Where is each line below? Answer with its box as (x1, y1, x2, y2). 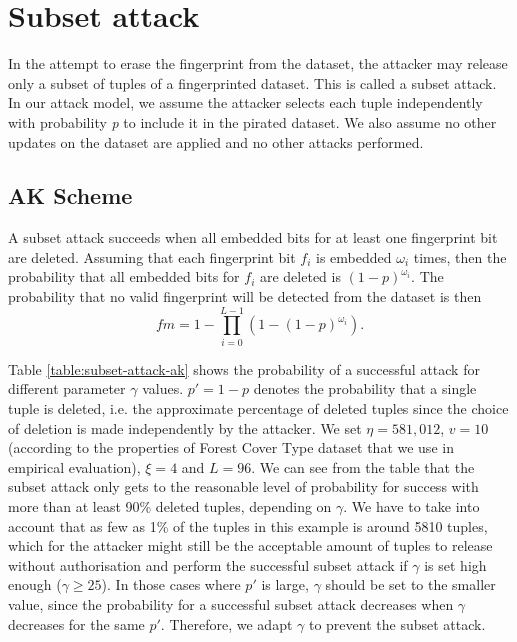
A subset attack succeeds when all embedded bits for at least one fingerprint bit (8, 227, 498, 248)
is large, (261, 574, 309, 595)
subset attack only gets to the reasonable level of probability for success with (8, 476, 479, 497)
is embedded (316, 246, 392, 267)
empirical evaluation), (8, 456, 141, 477)
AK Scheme (8, 180, 133, 211)
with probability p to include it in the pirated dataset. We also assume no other (8, 111, 497, 132)
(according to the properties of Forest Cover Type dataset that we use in (8, 437, 454, 458)
